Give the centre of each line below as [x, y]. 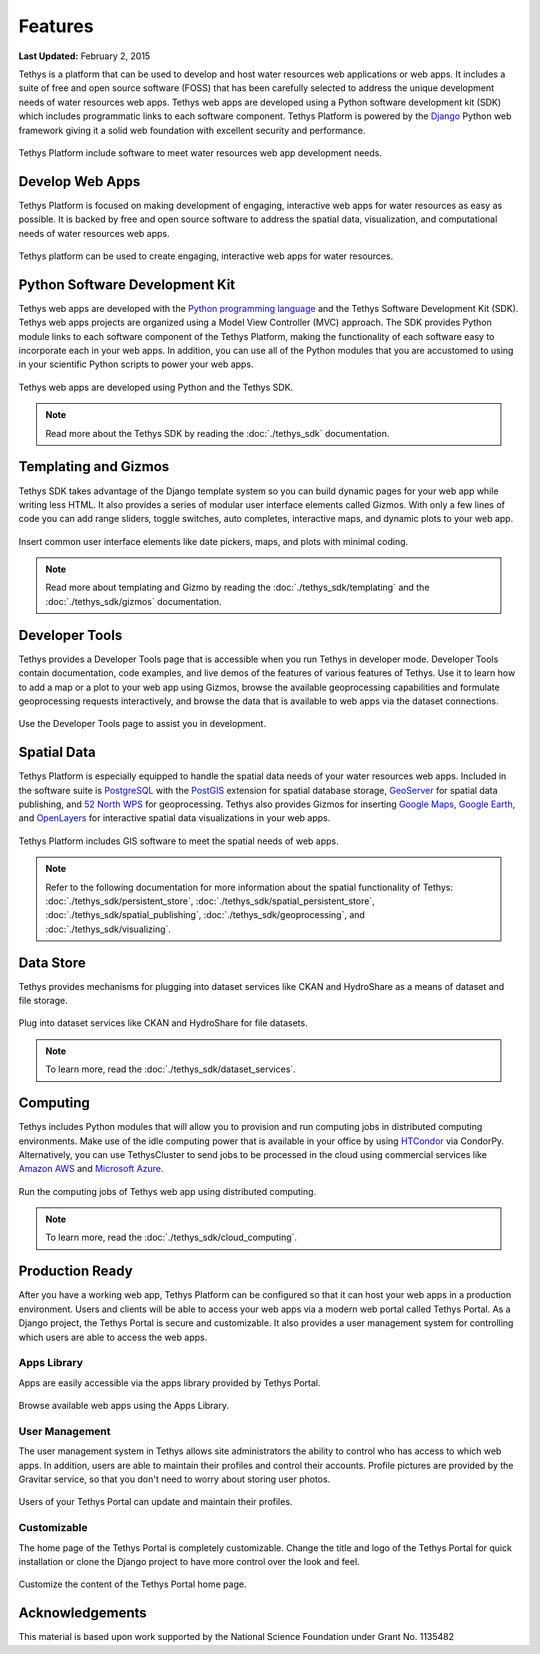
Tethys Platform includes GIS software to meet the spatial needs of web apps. [178, 841]
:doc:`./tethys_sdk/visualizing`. [108, 929]
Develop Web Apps [79, 181]
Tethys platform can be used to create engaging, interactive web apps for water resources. [206, 256]
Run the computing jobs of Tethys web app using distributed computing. [167, 1191]
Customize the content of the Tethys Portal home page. [132, 1584]
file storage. [43, 1001]
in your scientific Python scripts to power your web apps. [136, 364]
